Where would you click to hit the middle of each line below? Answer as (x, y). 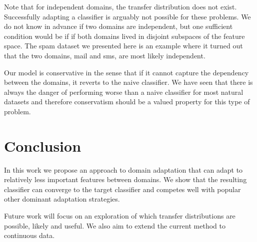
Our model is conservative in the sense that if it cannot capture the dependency (126, 72)
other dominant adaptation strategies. (62, 199)
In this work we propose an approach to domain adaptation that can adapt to (123, 169)
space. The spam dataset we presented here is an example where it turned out (123, 46)
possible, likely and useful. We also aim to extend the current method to (115, 225)
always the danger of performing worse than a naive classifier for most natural (124, 92)
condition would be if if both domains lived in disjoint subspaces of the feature (124, 36)
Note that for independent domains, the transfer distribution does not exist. (120, 6)
